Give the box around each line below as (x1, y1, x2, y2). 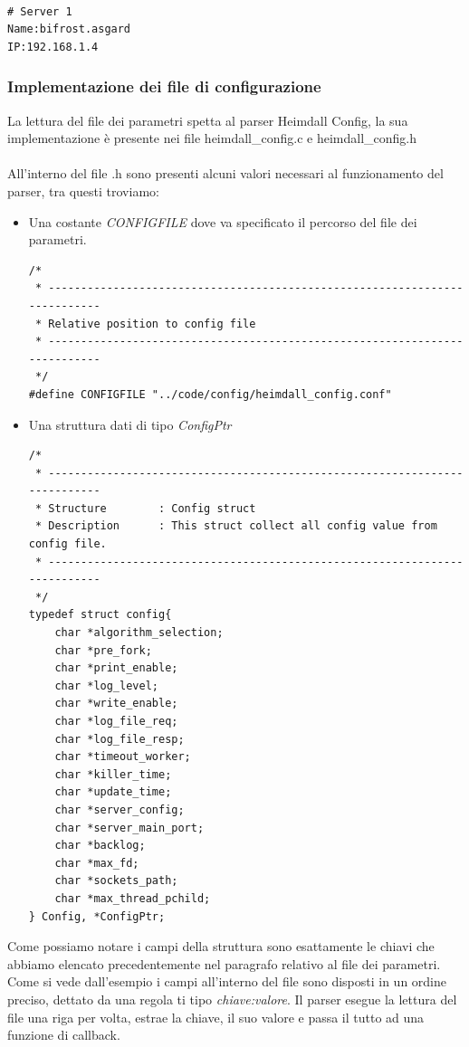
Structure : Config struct (48, 501, 256, 515)
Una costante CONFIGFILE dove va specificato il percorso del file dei (28, 212, 417, 231)
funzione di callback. (7, 1025, 120, 1044)
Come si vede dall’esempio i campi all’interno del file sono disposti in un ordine (7, 972, 447, 991)
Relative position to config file (48, 317, 256, 330)
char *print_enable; (54, 662, 178, 675)
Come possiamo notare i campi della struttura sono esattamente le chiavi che (7, 937, 435, 956)
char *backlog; (54, 839, 146, 852)
